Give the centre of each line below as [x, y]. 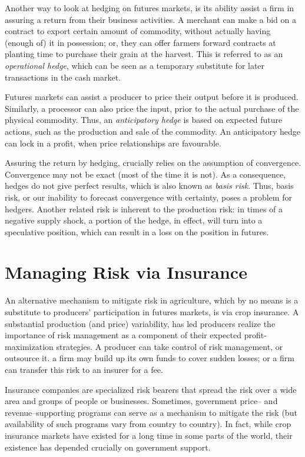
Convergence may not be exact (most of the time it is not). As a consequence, [145, 174]
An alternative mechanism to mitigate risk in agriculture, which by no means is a [152, 300]
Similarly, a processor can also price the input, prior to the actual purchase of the [152, 108]
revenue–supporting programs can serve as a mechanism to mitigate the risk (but [151, 412]
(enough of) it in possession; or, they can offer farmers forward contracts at [140, 42]
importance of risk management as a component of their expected [123, 335]
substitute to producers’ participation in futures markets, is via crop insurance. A [152, 312]
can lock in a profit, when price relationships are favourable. [113, 143]
